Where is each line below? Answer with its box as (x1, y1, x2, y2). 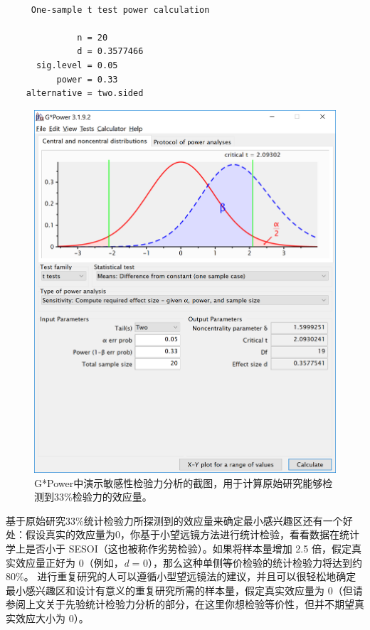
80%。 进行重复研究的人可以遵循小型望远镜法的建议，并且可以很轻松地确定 (6, 569, 356, 584)
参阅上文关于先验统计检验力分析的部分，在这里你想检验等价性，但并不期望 (6, 597, 354, 612)
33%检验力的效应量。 (53, 489, 152, 504)
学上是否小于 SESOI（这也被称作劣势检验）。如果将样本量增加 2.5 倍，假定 (6, 540, 351, 555)
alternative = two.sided (26, 88, 144, 99)
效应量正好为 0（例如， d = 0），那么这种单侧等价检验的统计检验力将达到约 (15, 555, 363, 570)
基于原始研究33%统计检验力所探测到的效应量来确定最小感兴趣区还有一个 (6, 513, 343, 528)
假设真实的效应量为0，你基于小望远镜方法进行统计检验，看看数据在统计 (25, 527, 359, 542)
